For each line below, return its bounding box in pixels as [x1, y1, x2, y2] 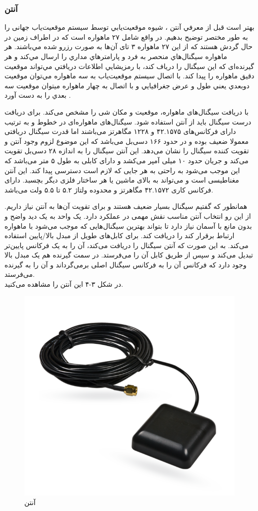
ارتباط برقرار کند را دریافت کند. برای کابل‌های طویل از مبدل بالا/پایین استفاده [4, 230, 235, 241]
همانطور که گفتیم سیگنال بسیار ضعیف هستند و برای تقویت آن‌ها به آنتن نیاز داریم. [4, 201, 248, 211]
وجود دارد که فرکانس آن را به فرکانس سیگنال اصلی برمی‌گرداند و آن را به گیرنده [4, 259, 247, 269]
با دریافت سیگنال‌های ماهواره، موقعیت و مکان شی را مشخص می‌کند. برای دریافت [4, 106, 249, 117]
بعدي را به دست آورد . [4, 90, 71, 100]
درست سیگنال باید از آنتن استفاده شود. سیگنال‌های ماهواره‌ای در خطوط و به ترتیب [4, 116, 252, 127]
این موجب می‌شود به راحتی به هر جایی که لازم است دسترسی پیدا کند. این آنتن [4, 165, 240, 175]
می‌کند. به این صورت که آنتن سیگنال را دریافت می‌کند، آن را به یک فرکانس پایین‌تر [4, 240, 249, 250]
